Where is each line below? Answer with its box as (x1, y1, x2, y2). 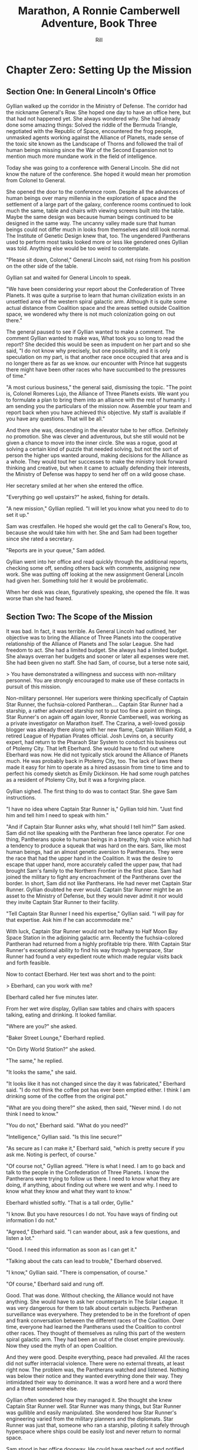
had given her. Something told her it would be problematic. (6, 577, 148, 584)
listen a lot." (6, 1234, 35, 1241)
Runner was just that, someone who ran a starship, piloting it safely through (6, 1421, 190, 1429)
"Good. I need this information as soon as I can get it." (6, 1246, 137, 1253)
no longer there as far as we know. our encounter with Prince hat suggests (6, 360, 187, 367)
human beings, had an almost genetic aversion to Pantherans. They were (6, 848, 184, 855)
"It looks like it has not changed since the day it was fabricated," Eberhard (6, 1080, 186, 1087)
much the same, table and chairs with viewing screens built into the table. (6, 207, 184, 214)
